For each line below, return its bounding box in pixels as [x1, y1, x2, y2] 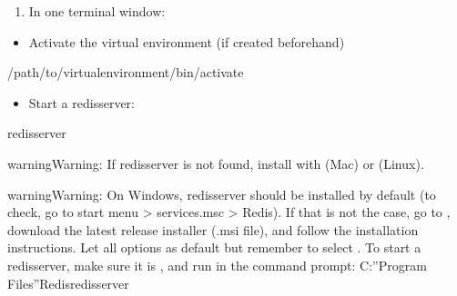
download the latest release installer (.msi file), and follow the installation [7, 220, 419, 239]
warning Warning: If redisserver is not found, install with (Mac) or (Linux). [7, 153, 424, 173]
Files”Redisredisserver [7, 273, 129, 292]
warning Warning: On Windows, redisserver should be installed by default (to [7, 184, 436, 203]
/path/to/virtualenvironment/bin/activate [7, 63, 244, 82]
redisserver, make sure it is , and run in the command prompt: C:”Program [7, 255, 427, 274]
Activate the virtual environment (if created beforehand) [28, 32, 345, 51]
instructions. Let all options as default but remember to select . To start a [7, 238, 421, 257]
